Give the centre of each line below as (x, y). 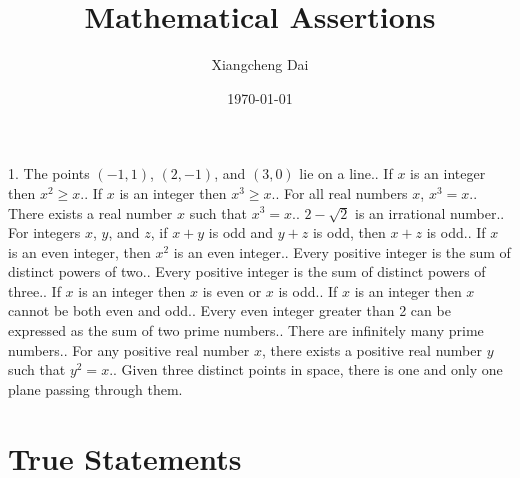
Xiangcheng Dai (260, 64)
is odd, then (349, 232)
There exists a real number (90, 212)
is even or (232, 290)
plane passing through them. (95, 388)
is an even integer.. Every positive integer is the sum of (342, 251)
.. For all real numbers (339, 192)
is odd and (241, 232)
